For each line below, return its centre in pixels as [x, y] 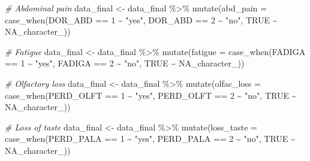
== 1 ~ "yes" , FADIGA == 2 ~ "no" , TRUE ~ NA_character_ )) [125, 63]
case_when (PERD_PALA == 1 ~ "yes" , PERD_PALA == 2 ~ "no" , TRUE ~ [150, 139]
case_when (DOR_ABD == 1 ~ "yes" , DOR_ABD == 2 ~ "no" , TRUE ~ [141, 19]
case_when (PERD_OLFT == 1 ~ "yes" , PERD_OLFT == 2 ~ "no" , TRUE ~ [151, 95]
